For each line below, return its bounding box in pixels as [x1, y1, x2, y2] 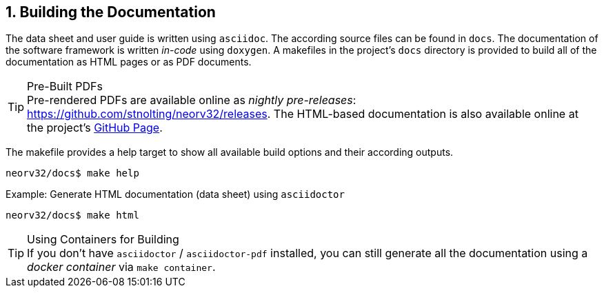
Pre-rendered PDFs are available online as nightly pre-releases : [27, 93, 356, 108]
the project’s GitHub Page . [27, 121, 163, 135]
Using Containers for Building [27, 232, 179, 247]
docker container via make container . [27, 260, 216, 274]
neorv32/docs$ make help [6, 168, 139, 179]
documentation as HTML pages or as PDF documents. [6, 56, 252, 68]
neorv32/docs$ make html [6, 210, 139, 221]
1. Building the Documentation [6, 3, 216, 21]
